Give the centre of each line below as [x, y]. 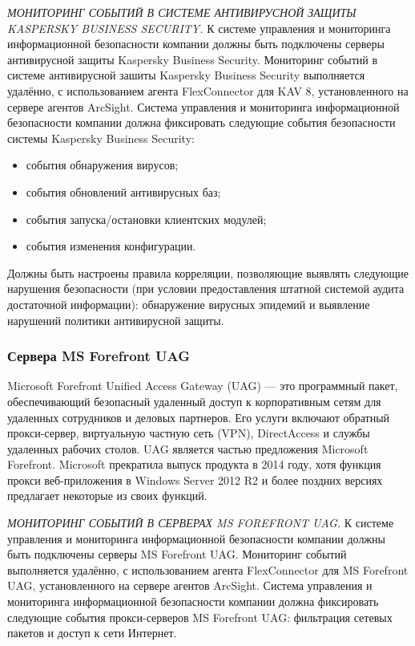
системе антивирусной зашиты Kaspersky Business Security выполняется [186, 75]
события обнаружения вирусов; [102, 165]
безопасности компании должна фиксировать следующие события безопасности [201, 122]
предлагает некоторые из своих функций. [107, 496]
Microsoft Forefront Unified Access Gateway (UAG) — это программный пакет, [203, 386]
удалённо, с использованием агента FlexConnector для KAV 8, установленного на [208, 90]
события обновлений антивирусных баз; [123, 191]
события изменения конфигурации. [111, 246]
